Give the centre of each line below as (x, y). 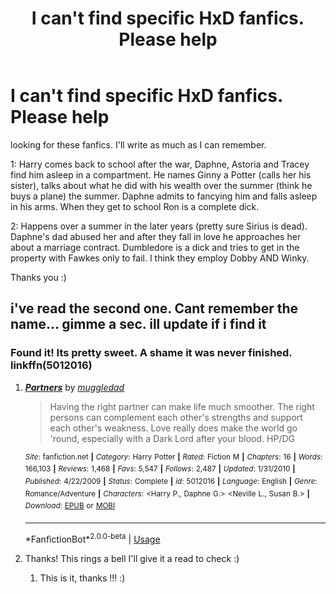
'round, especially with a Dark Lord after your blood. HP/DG (172, 438)
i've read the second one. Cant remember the (154, 308)
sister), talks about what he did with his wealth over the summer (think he (161, 185)
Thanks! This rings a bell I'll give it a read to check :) (132, 558)
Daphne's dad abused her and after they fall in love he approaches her (156, 236)
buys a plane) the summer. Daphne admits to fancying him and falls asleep (164, 196)
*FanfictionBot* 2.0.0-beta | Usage (92, 538)
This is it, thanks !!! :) (82, 578)
